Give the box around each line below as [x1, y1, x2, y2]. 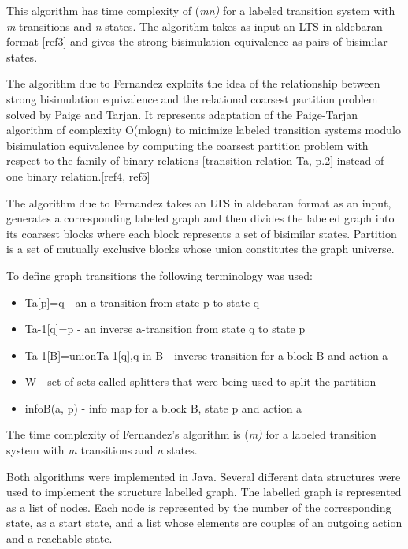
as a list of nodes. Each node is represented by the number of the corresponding [6, 499, 391, 515]
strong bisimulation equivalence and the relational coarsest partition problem [6, 90, 378, 106]
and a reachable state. [6, 530, 113, 547]
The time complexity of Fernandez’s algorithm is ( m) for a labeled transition [6, 426, 376, 443]
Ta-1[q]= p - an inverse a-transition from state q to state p [24, 320, 306, 337]
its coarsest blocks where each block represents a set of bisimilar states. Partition [6, 225, 397, 241]
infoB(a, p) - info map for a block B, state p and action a [24, 399, 302, 416]
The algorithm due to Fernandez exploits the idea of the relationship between [6, 75, 380, 91]
